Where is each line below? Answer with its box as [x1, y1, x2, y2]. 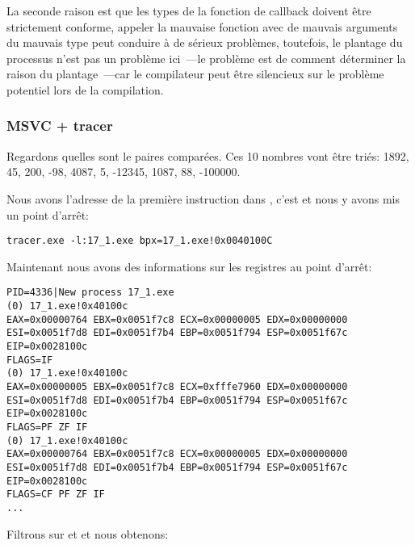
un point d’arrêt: [6, 206, 90, 223]
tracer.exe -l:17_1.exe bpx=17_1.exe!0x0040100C [6, 235, 273, 247]
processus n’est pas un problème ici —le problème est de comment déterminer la [6, 49, 406, 66]
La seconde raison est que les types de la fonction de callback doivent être [6, 2, 371, 19]
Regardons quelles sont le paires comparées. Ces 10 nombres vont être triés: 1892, [6, 147, 409, 164]
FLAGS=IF [6, 354, 53, 366]
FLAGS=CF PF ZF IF [6, 488, 105, 501]
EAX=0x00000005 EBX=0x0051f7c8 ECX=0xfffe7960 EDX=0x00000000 [6, 381, 348, 392]
